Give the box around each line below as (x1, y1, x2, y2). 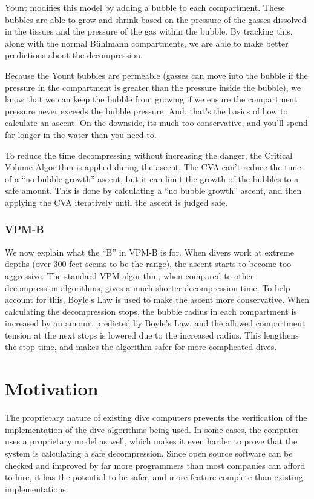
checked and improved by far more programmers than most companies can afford (5, 458, 306, 471)
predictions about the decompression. (5, 48, 143, 61)
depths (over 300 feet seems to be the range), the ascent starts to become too (5, 257, 292, 270)
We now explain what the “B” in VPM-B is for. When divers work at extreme (5, 245, 295, 258)
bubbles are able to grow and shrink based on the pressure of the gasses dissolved (5, 13, 307, 25)
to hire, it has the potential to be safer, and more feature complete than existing (5, 471, 303, 483)
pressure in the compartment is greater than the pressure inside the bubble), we (5, 81, 301, 93)
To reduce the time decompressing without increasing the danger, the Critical (5, 148, 293, 161)
